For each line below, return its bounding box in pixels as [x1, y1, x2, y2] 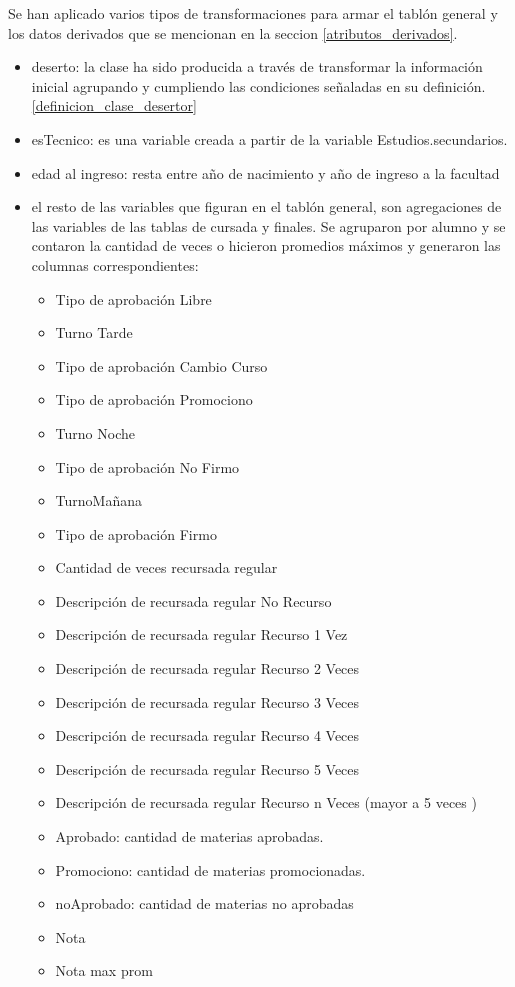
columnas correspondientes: [31, 254, 199, 275]
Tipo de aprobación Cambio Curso [55, 355, 268, 376]
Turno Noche [55, 422, 135, 443]
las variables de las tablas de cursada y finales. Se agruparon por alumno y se [31, 215, 506, 236]
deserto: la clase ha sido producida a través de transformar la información [31, 56, 483, 77]
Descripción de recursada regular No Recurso [55, 590, 332, 611]
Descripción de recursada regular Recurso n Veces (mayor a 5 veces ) [55, 792, 477, 813]
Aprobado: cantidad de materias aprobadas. [55, 826, 324, 847]
